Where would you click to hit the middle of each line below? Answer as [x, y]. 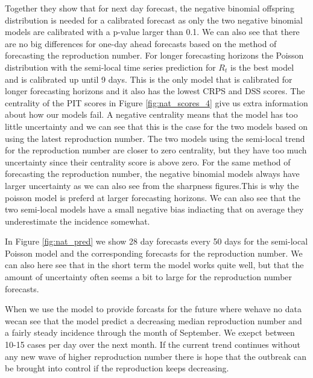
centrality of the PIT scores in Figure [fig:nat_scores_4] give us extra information [156, 102]
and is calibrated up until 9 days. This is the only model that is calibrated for [149, 79]
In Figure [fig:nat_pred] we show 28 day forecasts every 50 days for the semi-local [156, 241]
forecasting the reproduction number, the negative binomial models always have [152, 174]
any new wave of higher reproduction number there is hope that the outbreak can [156, 356]
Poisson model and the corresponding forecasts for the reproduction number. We [154, 253]
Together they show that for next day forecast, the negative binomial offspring [150, 8]
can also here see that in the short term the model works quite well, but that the [154, 265]
